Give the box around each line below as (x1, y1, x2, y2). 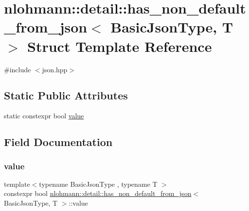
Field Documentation (4, 134, 113, 149)
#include (4, 64, 31, 74)
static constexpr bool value (4, 111, 84, 121)
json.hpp (42, 64, 68, 74)
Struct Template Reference (27, 36, 212, 56)
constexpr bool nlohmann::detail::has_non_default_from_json (4, 188, 192, 198)
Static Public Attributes (4, 88, 128, 103)
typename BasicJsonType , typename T (39, 179, 158, 189)
